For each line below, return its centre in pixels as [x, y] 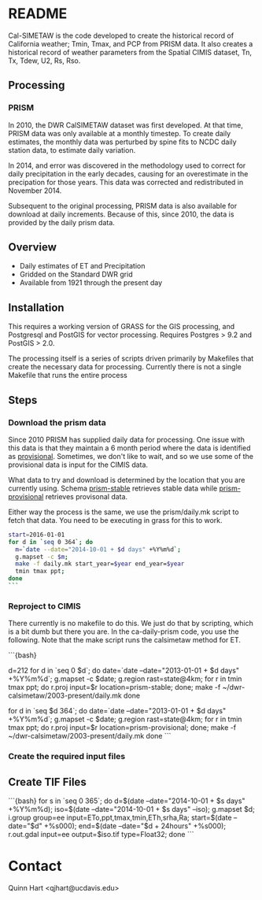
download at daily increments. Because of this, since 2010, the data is [121, 214]
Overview [33, 248]
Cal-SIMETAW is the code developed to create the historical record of [121, 35]
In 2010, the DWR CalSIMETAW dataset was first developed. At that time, [126, 125]
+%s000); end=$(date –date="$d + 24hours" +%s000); [135, 826]
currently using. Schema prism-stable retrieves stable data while [113, 488]
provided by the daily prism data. [62, 222]
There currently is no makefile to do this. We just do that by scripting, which [131, 624]
